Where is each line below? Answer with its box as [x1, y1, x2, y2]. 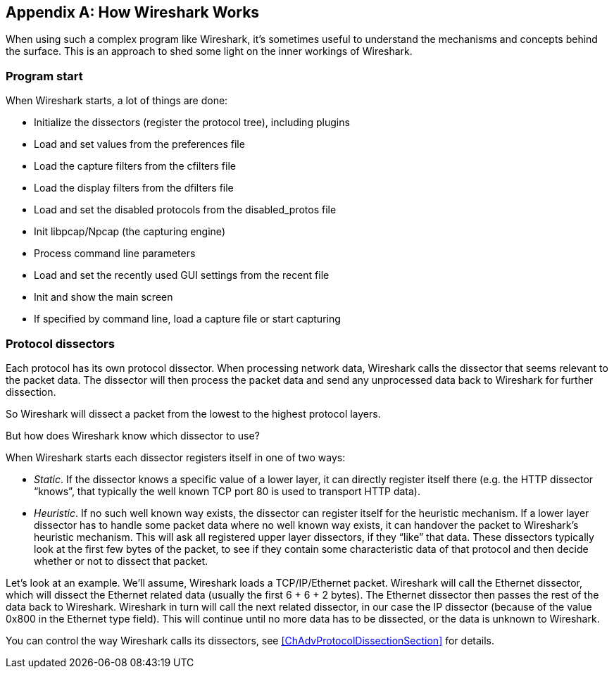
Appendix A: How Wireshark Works [6, 4, 260, 21]
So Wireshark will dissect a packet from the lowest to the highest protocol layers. [6, 407, 381, 420]
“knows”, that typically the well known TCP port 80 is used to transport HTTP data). [34, 485, 420, 497]
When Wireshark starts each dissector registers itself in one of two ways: [6, 451, 346, 463]
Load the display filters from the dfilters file [34, 182, 234, 194]
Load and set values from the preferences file [34, 138, 245, 151]
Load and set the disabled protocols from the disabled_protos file [34, 204, 337, 216]
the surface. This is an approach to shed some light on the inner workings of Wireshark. [6, 45, 413, 58]
